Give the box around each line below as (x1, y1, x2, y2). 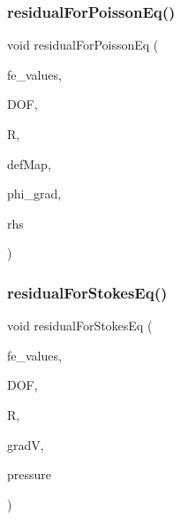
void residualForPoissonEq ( (7, 35, 159, 54)
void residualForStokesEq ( (7, 316, 153, 335)
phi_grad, (7, 184, 62, 203)
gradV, (7, 435, 44, 454)
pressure (7, 465, 52, 484)
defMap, (7, 154, 51, 173)
